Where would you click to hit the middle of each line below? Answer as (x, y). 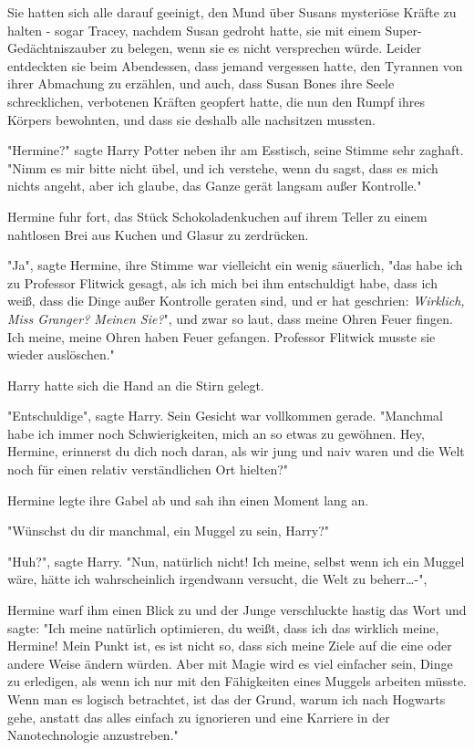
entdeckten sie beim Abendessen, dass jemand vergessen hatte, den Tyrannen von (235, 65)
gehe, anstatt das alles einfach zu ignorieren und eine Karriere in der (199, 717)
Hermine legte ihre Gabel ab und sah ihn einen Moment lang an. (188, 500)
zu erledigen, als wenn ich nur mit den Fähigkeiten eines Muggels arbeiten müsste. (237, 681)
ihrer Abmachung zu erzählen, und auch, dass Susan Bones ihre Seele (201, 83)
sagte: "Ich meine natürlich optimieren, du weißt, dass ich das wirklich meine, (223, 627)
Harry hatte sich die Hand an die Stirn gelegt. (136, 385)
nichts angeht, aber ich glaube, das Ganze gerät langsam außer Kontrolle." (215, 186)
